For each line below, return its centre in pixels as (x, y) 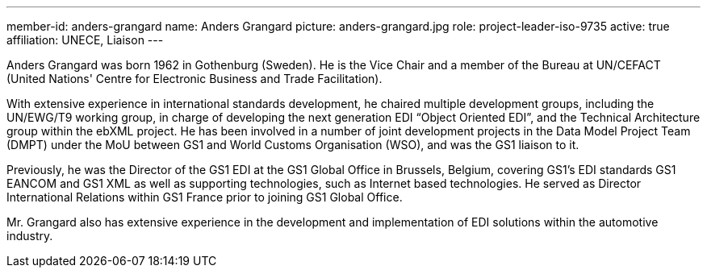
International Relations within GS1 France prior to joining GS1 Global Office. (205, 197)
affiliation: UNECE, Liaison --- (85, 40)
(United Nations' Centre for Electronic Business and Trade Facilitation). (195, 79)
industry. (30, 236)
